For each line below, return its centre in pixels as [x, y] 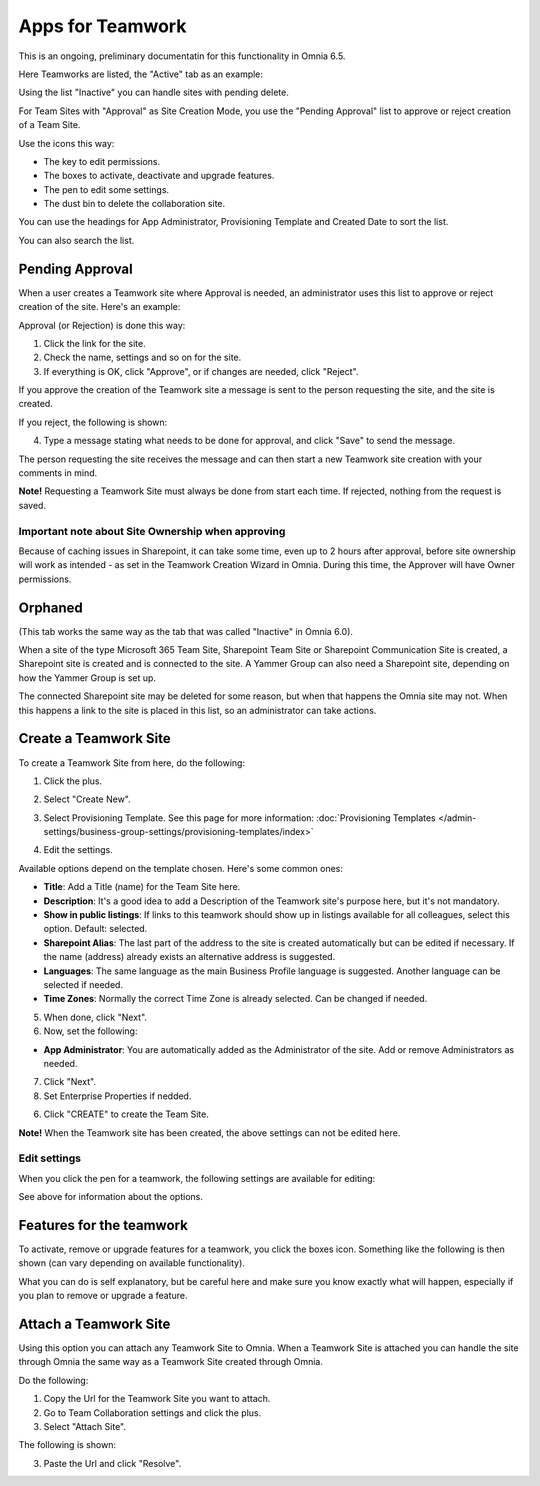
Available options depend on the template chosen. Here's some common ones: [181, 868]
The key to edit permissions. [102, 161]
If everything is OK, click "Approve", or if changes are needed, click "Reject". [201, 371]
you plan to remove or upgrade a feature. [103, 1296]
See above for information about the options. [111, 1197]
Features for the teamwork [103, 1225]
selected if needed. [83, 984]
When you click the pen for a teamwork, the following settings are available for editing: [197, 1178]
